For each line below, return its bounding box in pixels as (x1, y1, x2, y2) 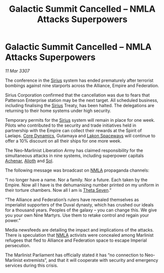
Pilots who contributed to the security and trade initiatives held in (5, 122, 136, 128)
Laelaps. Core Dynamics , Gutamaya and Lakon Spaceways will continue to (5, 133, 156, 138)
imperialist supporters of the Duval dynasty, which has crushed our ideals (5, 202, 154, 207)
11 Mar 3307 (5, 68, 30, 74)
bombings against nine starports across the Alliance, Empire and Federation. (5, 82, 159, 89)
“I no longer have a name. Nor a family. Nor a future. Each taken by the (5, 177, 148, 182)
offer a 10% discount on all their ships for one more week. (5, 138, 121, 144)
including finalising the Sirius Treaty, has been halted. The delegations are (5, 102, 155, 108)
